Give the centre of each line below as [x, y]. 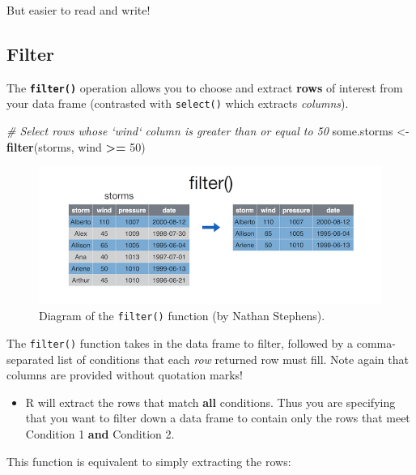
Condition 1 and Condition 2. [100, 433]
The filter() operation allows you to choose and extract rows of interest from [205, 87]
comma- [376, 342]
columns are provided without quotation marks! [125, 375]
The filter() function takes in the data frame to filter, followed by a [180, 342]
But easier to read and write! [79, 10]
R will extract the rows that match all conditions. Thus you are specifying [210, 402]
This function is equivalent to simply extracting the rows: [149, 461]
